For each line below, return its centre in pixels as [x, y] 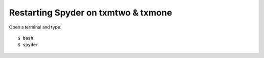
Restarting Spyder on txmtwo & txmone [90, 13]
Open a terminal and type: [35, 27]
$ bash [26, 38]
